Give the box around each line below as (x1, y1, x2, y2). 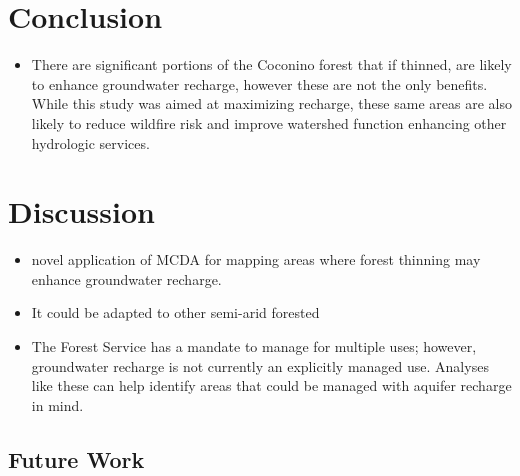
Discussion (8, 191, 155, 232)
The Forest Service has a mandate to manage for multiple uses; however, (31, 336, 477, 356)
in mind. (31, 394, 84, 415)
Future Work (8, 443, 145, 474)
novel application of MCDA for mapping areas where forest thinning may (31, 249, 481, 270)
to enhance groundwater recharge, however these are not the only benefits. (31, 73, 488, 94)
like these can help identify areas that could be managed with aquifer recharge (31, 375, 512, 396)
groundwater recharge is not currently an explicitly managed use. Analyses (31, 355, 489, 376)
